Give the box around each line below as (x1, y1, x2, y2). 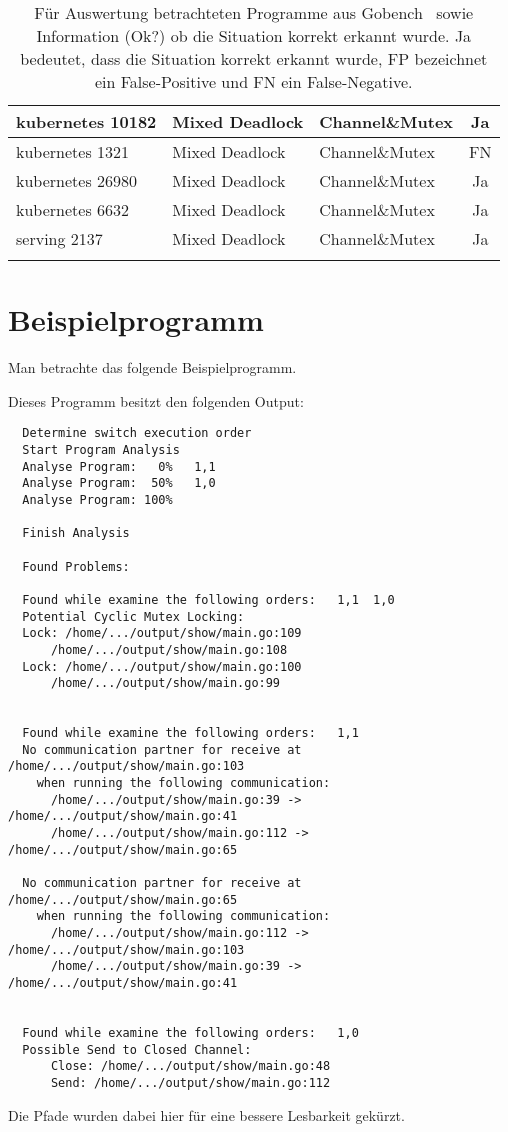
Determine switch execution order (22, 426, 252, 441)
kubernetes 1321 (16, 140, 130, 163)
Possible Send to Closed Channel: (22, 1042, 252, 1057)
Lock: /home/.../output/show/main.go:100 (22, 659, 302, 674)
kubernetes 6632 (16, 198, 130, 221)
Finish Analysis (22, 526, 130, 541)
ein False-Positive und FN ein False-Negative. (94, 70, 413, 93)
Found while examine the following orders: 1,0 (22, 1025, 359, 1040)
